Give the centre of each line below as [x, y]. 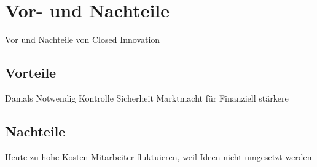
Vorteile [31, 72]
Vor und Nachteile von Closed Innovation [83, 39]
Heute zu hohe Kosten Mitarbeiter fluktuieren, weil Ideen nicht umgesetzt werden [158, 156]
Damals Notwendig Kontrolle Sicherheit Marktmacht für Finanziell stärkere [147, 98]
